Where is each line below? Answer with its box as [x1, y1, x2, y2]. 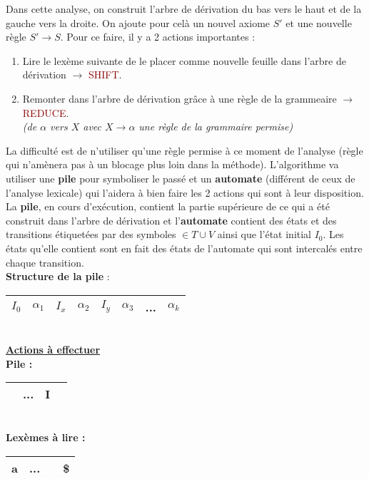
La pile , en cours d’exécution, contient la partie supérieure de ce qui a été [6, 199, 330, 214]
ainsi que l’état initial [217, 227, 312, 242]
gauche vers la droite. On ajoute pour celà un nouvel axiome [6, 15, 271, 30]
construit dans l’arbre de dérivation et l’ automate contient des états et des [6, 212, 337, 227]
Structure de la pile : [6, 269, 110, 284]
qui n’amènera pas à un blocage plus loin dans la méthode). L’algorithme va [6, 157, 339, 172]
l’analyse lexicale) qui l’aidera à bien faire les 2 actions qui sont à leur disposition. [6, 185, 364, 200]
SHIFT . [88, 67, 122, 82]
